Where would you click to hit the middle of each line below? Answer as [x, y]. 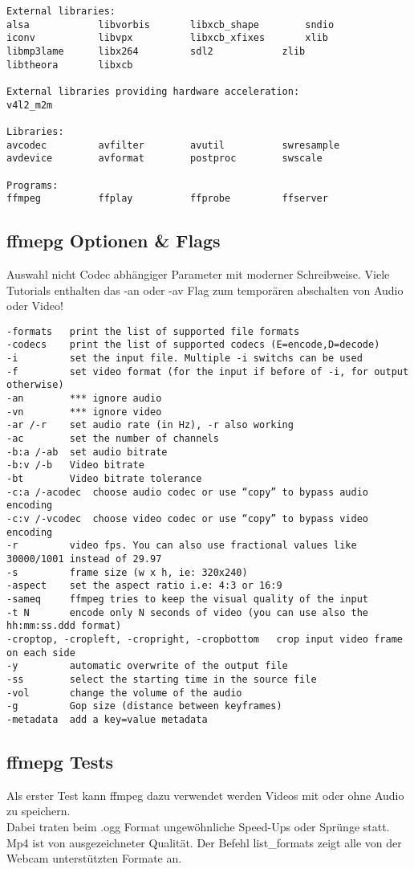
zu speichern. [39, 811]
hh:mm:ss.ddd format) [64, 626]
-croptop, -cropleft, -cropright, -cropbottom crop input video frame [205, 639]
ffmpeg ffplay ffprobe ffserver [167, 199]
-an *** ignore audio [84, 399]
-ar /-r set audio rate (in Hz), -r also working [150, 425]
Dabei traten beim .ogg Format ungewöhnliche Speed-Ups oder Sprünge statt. [198, 826]
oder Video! [35, 306]
